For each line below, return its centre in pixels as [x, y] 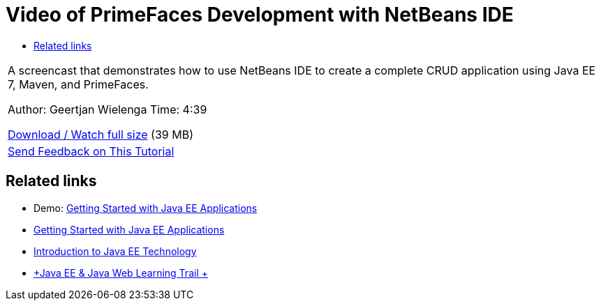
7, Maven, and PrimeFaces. [78, 84]
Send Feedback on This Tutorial [91, 151]
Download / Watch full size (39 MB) [101, 134]
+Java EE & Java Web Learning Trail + [121, 273]
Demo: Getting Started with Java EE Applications [146, 208]
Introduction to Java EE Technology [115, 251]
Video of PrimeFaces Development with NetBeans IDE [260, 15]
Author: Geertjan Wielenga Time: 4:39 [107, 109]
